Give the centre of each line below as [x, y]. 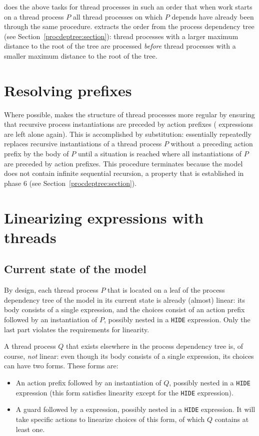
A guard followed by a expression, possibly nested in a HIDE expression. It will [135, 409]
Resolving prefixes [68, 90]
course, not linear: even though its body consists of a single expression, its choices [129, 356]
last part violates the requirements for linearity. [77, 329]
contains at [232, 419]
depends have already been [213, 16]
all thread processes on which [118, 16]
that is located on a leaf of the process [166, 290]
